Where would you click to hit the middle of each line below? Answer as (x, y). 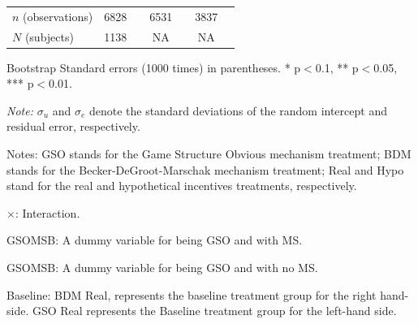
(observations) (58, 16)
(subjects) (49, 36)
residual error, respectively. (73, 126)
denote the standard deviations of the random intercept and (238, 110)
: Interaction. (47, 212)
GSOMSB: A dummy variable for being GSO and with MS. (155, 240)
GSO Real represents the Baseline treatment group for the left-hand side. (214, 311)
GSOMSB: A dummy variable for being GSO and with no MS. (162, 268)
